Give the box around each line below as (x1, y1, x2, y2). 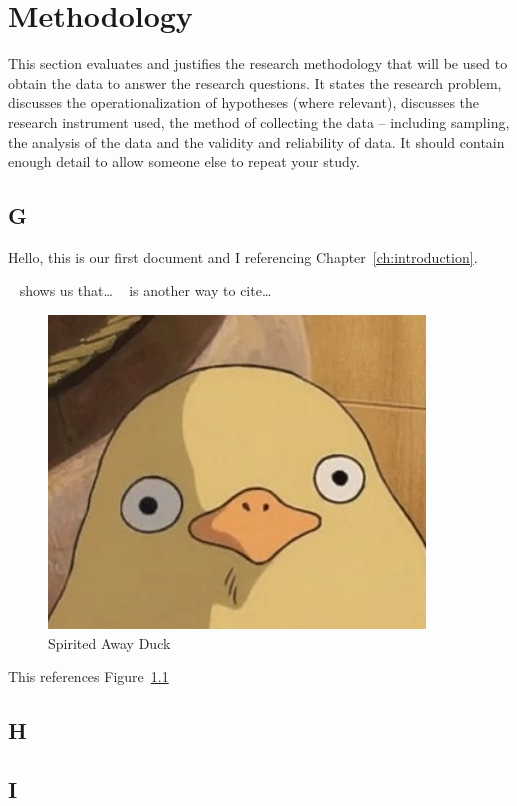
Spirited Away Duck (48, 632, 171, 653)
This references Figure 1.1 (8, 666, 169, 687)
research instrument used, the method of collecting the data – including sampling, (8, 111, 510, 132)
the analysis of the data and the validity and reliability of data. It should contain (8, 131, 505, 152)
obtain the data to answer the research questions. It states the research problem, (8, 72, 502, 93)
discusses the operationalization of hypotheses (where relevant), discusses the (8, 92, 480, 113)
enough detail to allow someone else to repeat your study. (8, 151, 360, 172)
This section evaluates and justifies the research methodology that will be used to (8, 53, 508, 74)
